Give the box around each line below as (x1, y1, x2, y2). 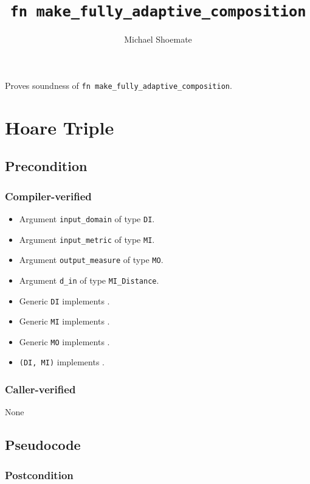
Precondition (5, 156, 88, 175)
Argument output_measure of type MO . (19, 253, 164, 266)
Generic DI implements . (19, 294, 110, 307)
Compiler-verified (5, 188, 92, 203)
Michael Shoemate (124, 33, 192, 46)
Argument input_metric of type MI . (19, 233, 155, 245)
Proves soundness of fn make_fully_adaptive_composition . (5, 79, 232, 91)
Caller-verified (5, 382, 76, 397)
